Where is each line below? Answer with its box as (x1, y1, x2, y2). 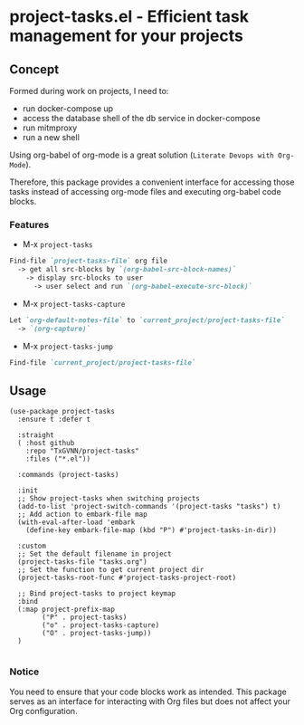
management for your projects (9, 25, 244, 46)
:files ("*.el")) (25, 454, 91, 463)
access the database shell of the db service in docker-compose (22, 113, 261, 123)
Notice (9, 665, 40, 678)
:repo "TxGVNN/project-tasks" (25, 446, 140, 456)
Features (9, 218, 50, 231)
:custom (17, 541, 47, 551)
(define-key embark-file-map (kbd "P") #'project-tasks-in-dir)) (25, 526, 278, 535)
